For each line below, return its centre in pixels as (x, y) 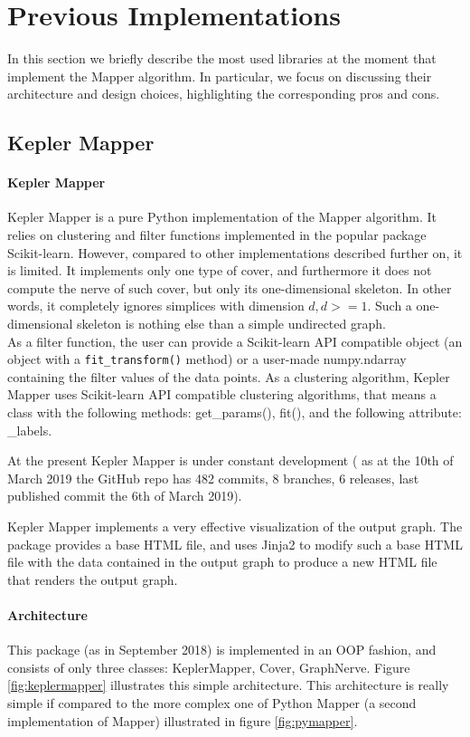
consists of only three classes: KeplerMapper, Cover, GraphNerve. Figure (209, 667)
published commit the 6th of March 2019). (125, 496)
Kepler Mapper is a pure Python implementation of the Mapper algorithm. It (222, 217)
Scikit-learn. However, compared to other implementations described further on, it (235, 252)
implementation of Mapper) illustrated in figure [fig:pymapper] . (183, 720)
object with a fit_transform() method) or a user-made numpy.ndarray (207, 359)
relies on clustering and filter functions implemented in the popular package (217, 235)
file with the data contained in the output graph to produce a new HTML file (222, 562)
